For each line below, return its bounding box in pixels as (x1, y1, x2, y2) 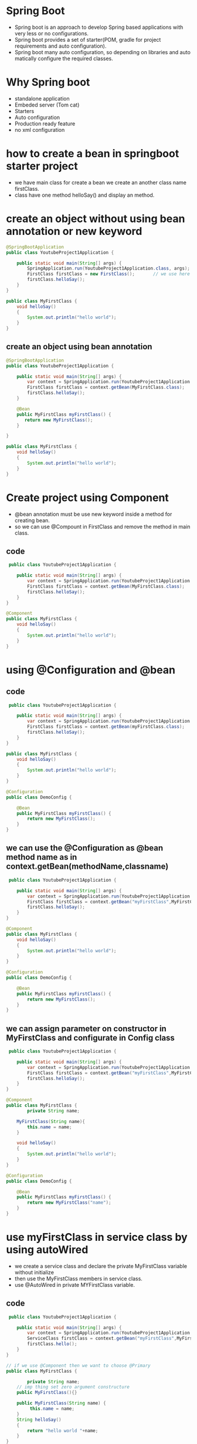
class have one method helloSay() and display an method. (14, 191, 155, 198)
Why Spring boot (6, 75, 90, 89)
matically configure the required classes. (14, 55, 113, 62)
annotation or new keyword (6, 225, 142, 238)
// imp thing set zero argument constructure (16, 1384, 130, 1390)
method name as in (6, 852, 77, 862)
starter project (6, 160, 78, 173)
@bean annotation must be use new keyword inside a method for (14, 511, 172, 518)
